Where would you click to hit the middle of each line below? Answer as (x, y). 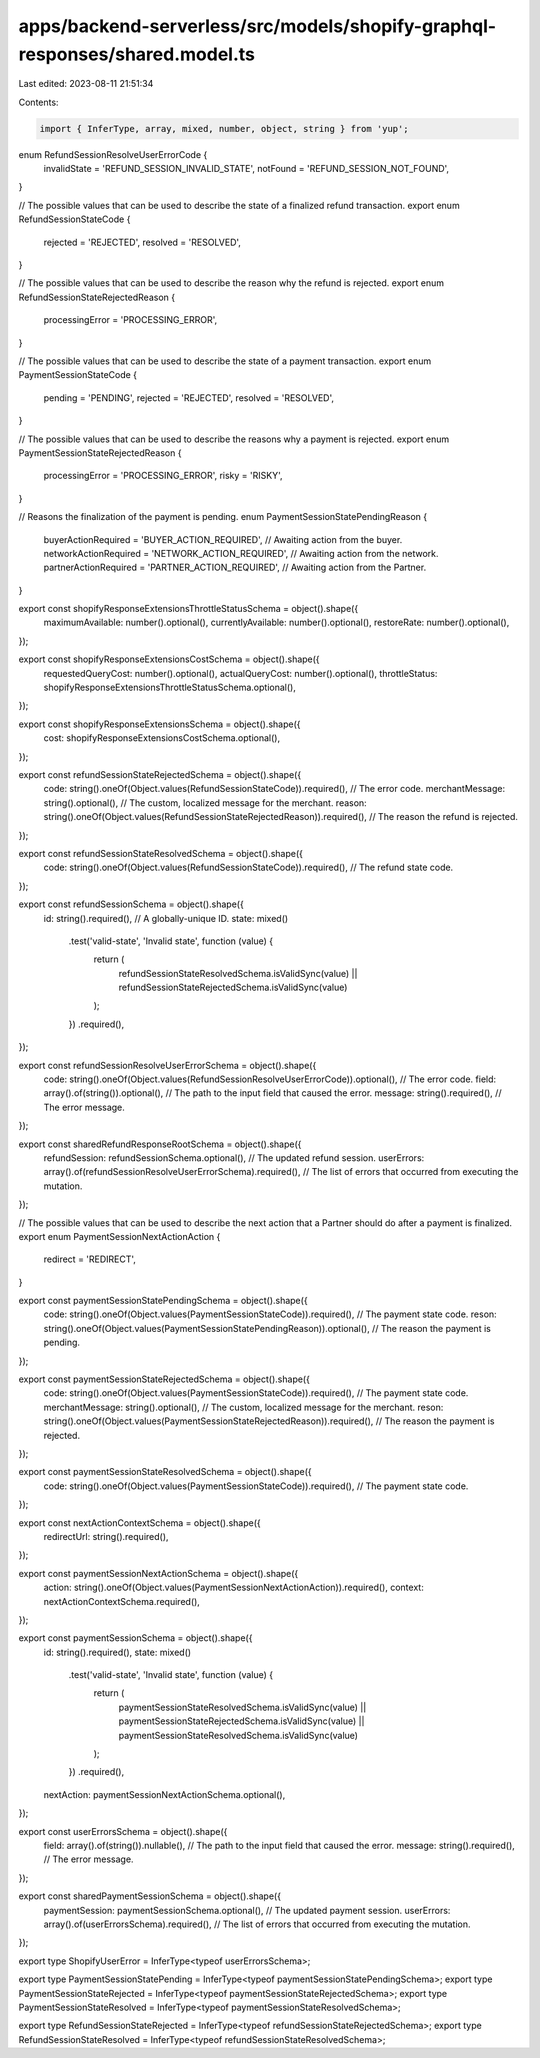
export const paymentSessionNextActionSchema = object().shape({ (158, 1573)
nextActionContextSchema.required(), (121, 1601)
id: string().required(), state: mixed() (117, 1652)
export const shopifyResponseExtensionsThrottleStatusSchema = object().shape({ (188, 609)
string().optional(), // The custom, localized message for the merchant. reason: (205, 802)
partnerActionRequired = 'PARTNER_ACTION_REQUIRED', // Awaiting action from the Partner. (235, 567)
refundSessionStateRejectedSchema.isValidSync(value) (233, 987)
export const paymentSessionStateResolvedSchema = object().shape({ (165, 1472)
